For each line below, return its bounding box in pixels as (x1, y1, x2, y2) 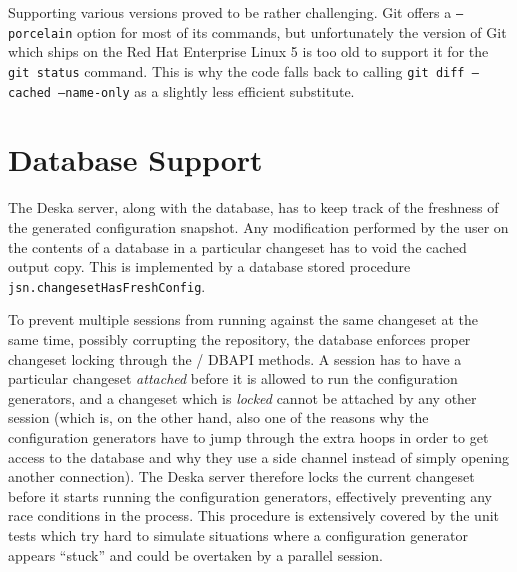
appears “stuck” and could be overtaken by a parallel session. (8, 544, 383, 565)
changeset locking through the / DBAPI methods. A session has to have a (8, 348, 462, 369)
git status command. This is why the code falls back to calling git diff (8, 60, 465, 81)
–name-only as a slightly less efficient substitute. (58, 80, 355, 101)
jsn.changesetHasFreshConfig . (8, 275, 206, 296)
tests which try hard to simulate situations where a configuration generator (8, 524, 468, 545)
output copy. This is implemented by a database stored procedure (8, 256, 411, 277)
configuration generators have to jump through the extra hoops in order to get (8, 426, 489, 447)
